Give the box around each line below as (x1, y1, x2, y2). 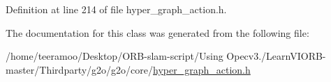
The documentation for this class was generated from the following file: (6, 25, 309, 40)
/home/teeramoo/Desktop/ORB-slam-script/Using (6, 49, 223, 63)
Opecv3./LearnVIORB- (226, 49, 326, 63)
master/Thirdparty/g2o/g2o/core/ (6, 62, 154, 76)
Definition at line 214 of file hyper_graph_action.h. (6, 2, 227, 16)
